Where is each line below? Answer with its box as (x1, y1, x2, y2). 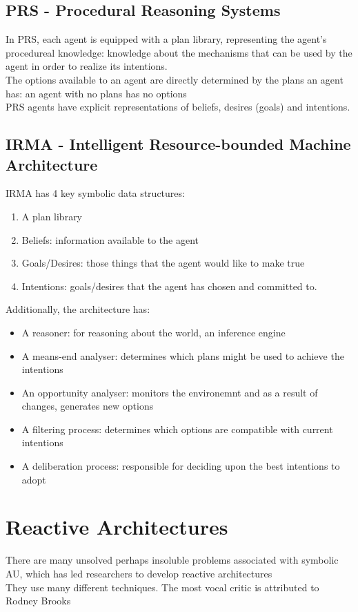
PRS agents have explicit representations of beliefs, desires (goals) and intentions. (6, 99, 350, 114)
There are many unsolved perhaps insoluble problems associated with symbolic (6, 553, 339, 567)
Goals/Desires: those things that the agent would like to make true (21, 256, 305, 270)
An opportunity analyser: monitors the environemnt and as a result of (21, 385, 318, 399)
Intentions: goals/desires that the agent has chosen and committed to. (21, 278, 317, 293)
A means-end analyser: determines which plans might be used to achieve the (21, 348, 344, 363)
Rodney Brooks (6, 593, 71, 608)
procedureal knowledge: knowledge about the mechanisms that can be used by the (6, 45, 352, 59)
